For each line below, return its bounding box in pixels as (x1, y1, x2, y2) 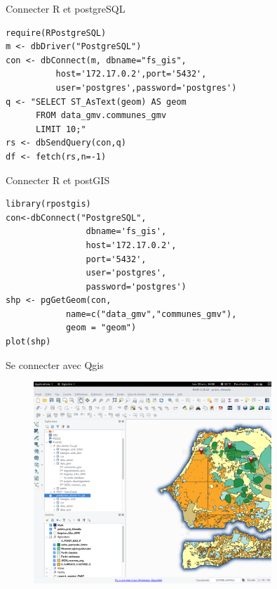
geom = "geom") (65, 323, 137, 333)
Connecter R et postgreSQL (6, 1, 126, 15)
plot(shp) (6, 337, 51, 347)
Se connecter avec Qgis (6, 357, 104, 372)
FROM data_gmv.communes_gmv (35, 110, 167, 121)
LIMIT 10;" (35, 124, 86, 134)
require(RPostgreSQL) (6, 27, 107, 38)
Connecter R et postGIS (6, 172, 110, 187)
